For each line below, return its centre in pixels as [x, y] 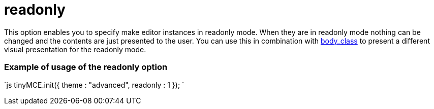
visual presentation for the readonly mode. [75, 49]
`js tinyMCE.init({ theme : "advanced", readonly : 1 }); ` [94, 85]
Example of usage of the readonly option [86, 67]
